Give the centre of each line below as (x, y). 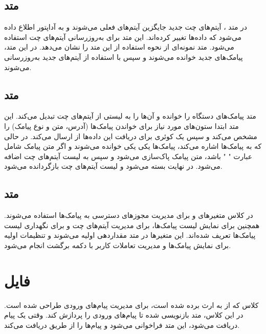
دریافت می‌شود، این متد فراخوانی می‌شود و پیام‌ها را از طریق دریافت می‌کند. (122, 325)
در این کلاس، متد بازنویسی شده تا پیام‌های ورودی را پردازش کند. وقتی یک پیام (124, 315)
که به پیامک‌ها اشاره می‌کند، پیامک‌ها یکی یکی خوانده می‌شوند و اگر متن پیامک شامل (133, 146)
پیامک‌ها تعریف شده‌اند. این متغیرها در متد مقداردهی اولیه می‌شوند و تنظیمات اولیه (130, 235)
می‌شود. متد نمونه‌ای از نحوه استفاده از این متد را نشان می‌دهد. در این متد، (119, 47)
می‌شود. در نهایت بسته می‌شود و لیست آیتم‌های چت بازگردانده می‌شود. (113, 166)
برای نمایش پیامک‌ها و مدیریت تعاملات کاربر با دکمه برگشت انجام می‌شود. (118, 245)
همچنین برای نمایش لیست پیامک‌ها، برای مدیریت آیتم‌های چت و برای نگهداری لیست (132, 225)
